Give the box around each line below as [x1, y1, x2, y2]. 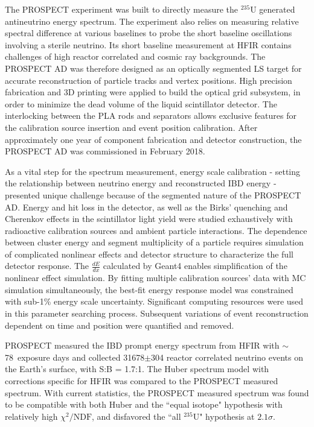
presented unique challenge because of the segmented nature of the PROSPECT [5, 188, 301, 201]
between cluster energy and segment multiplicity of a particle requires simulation [5, 236, 304, 248]
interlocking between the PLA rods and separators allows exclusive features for [5, 109, 296, 122]
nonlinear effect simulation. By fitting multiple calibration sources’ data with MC [5, 271, 306, 284]
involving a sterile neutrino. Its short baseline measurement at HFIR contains [5, 38, 292, 51]
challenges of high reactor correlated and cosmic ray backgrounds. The [5, 50, 266, 63]
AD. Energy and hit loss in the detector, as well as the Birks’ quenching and [5, 200, 288, 213]
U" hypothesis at [193, 410, 255, 422]
